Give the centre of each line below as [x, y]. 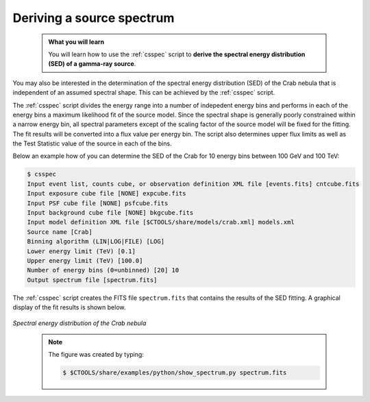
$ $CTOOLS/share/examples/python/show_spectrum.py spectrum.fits [175, 373]
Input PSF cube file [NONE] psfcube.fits [98, 203]
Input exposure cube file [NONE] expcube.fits [107, 193]
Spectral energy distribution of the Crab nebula [79, 323]
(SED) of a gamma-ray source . [92, 64]
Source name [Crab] [60, 232]
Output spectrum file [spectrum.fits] [92, 280]
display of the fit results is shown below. [69, 307]
